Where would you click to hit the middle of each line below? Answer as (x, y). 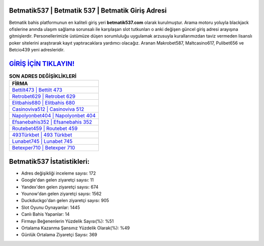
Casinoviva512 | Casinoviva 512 (48, 109)
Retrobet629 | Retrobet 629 (44, 96)
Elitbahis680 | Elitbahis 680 (44, 103)
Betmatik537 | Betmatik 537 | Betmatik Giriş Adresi (88, 11)
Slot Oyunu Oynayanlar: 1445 (51, 207)
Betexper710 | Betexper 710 (44, 148)
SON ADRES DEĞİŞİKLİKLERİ (43, 76)
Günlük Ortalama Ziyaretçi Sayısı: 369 (59, 235)
